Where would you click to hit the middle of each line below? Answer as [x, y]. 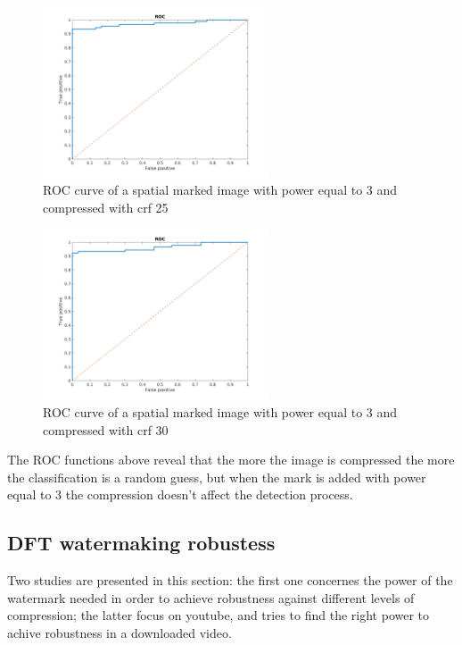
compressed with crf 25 [106, 207]
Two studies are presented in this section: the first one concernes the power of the [230, 580]
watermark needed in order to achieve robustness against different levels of [211, 597]
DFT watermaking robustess [141, 543]
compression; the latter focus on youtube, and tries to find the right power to [219, 615]
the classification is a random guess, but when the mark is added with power [217, 477]
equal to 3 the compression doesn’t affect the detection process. [180, 494]
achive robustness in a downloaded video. [120, 632]
